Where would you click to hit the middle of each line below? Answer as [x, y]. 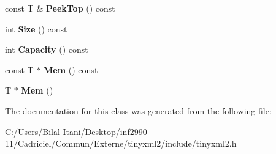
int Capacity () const [47, 49]
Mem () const [71, 69]
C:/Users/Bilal [33, 131]
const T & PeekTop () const [60, 8]
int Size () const [36, 28]
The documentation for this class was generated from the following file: [138, 110]
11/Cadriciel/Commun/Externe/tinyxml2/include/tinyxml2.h [121, 143]
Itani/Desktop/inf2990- [106, 131]
